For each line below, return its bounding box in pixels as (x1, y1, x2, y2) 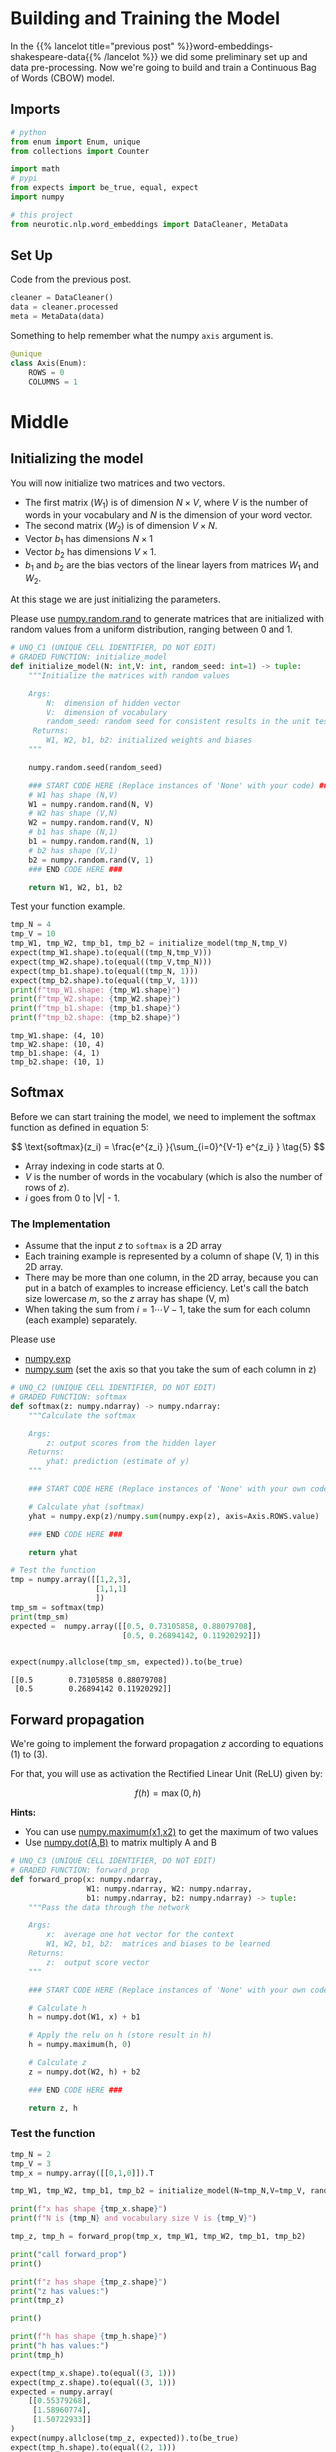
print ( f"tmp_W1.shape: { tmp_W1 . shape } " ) (10, 985, 182, 995)
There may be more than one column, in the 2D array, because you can (24, 1272, 319, 1284)
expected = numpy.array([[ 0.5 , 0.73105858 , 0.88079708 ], (10, 1621, 257, 1631)
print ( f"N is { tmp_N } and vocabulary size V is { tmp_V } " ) (10, 2213, 257, 2224)
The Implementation (10, 1217, 111, 1231)
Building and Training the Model (10, 7, 281, 30)
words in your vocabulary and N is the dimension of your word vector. (24, 509, 313, 521)
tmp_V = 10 (10, 929, 56, 939)
